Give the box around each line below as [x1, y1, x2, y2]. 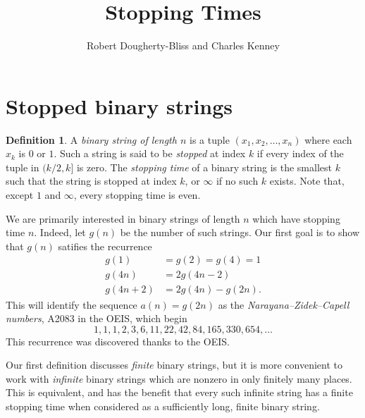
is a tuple [190, 132, 230, 147]
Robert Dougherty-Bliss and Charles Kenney [87, 38, 280, 53]
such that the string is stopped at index [6, 173, 177, 188]
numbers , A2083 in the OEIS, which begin [6, 311, 187, 326]
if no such [216, 173, 259, 188]
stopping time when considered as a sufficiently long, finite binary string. [6, 399, 320, 414]
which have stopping [252, 211, 340, 226]
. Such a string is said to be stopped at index [54, 146, 246, 161]
